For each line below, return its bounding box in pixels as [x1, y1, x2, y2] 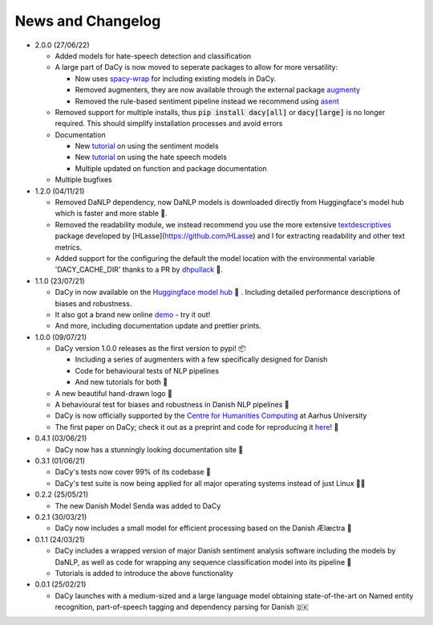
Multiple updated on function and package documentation [75, 163, 268, 173]
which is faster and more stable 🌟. [55, 209, 168, 219]
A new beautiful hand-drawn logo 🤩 [55, 388, 172, 398]
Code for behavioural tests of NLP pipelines [75, 366, 220, 375]
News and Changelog [14, 12, 161, 30]
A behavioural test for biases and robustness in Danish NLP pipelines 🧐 [55, 400, 289, 410]
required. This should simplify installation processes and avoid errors [55, 119, 283, 129]
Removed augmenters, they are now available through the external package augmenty [75, 85, 361, 95]
